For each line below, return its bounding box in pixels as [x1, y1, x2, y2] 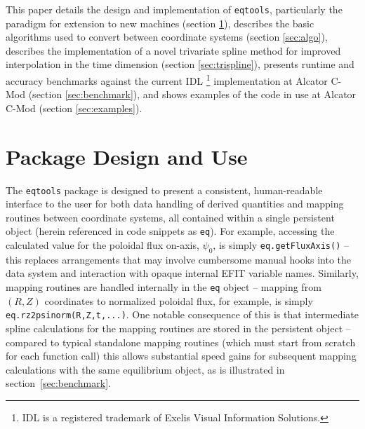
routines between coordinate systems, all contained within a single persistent [6, 210, 335, 224]
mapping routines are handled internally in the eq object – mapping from [6, 280, 321, 294]
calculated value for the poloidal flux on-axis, [6, 238, 199, 252]
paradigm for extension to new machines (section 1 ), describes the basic [6, 15, 314, 30]
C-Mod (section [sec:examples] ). [6, 100, 142, 115]
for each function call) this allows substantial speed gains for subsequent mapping [6, 348, 357, 363]
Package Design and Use [6, 142, 248, 170]
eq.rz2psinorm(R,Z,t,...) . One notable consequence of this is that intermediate [6, 307, 359, 322]
